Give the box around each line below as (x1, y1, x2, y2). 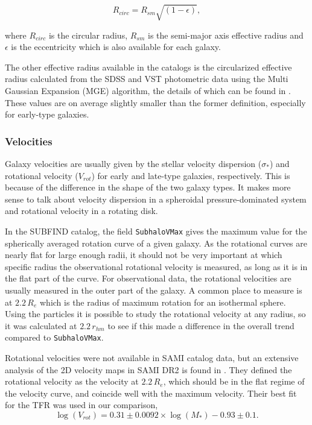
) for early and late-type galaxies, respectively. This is (91, 169, 290, 181)
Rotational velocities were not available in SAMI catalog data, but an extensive (5, 351, 299, 364)
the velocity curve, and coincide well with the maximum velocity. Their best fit (5, 386, 297, 399)
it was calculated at (5, 319, 77, 332)
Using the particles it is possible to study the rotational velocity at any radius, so (5, 307, 306, 320)
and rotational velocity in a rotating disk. (5, 204, 158, 217)
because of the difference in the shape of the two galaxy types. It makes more (5, 181, 291, 194)
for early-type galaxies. (5, 108, 89, 121)
